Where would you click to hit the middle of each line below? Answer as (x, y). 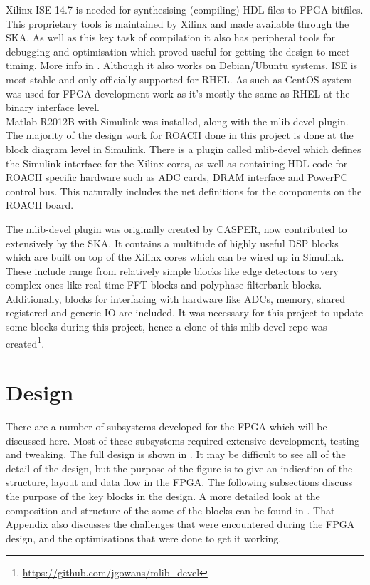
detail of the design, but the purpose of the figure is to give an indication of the (179, 468)
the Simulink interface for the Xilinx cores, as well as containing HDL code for (177, 163)
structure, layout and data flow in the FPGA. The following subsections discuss (179, 482)
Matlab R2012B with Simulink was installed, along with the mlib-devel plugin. (177, 121)
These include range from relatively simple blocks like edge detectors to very (172, 270)
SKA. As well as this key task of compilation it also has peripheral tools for (171, 37)
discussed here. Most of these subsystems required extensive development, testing (183, 440)
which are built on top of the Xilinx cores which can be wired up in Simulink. (175, 257)
